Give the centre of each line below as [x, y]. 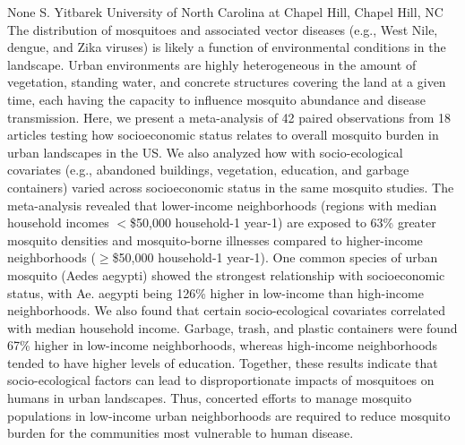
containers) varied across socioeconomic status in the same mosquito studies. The [231, 187]
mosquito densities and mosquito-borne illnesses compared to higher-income [215, 240]
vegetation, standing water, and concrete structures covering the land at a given [227, 82]
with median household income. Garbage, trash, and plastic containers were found [232, 327]
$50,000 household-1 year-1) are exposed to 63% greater [283, 222]
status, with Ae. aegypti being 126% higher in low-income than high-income [215, 292]
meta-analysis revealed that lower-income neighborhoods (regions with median [222, 205]
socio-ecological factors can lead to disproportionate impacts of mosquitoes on [221, 380]
